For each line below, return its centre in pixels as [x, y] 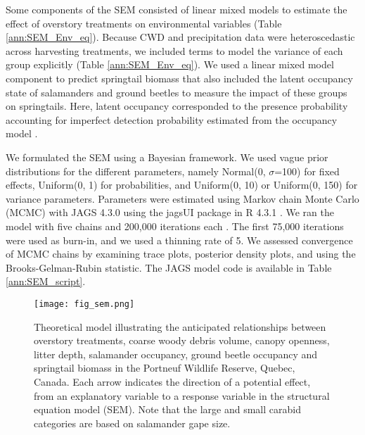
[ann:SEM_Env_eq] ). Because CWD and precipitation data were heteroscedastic [180, 37]
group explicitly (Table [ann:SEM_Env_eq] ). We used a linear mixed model [170, 64]
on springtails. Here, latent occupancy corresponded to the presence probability [177, 106]
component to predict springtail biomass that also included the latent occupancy [179, 78]
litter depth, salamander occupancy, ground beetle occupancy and [176, 354]
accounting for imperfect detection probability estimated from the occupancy [172, 119]
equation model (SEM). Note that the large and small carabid [167, 409]
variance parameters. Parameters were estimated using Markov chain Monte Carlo [182, 198]
